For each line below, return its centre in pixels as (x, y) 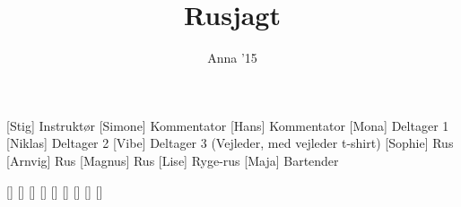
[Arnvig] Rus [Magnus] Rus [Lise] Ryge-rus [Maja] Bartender (173, 160)
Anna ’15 (232, 58)
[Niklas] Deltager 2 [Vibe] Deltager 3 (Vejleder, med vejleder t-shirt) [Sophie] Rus (230, 143)
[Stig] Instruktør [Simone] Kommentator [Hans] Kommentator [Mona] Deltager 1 (228, 125)
